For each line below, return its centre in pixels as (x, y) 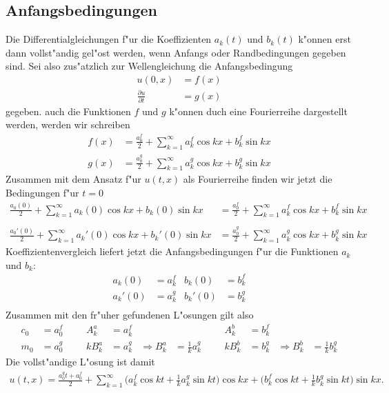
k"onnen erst (325, 39)
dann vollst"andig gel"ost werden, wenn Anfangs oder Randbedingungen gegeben (176, 52)
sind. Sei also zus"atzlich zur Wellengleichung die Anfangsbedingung (149, 66)
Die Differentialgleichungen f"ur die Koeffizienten (109, 39)
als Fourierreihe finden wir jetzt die (258, 179)
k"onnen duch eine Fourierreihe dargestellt (258, 111)
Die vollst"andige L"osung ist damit (80, 361)
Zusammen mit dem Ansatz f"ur (73, 179)
